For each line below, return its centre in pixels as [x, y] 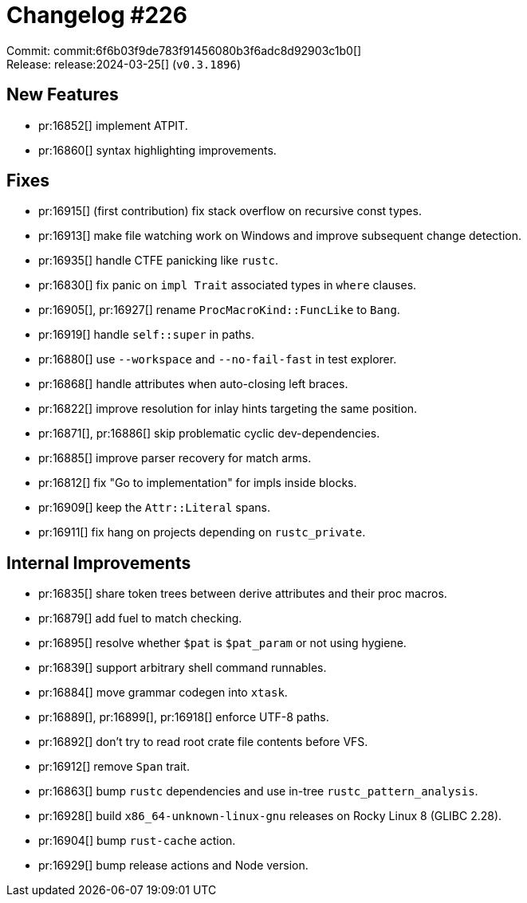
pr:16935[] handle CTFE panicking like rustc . [158, 261]
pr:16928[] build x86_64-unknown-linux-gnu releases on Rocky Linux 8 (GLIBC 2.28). [270, 816]
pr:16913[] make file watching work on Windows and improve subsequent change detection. [280, 236]
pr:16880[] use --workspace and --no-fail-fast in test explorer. [218, 359]
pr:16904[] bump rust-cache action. [137, 841]
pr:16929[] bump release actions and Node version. [173, 866]
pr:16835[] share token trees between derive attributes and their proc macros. [243, 594]
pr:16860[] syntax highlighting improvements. [157, 150]
